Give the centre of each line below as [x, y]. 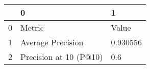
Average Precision [52, 42]
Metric [32, 27]
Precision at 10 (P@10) [62, 57]
